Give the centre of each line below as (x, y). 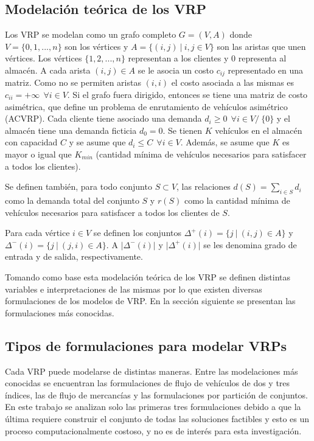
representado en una (266, 70)
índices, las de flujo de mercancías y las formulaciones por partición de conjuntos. (157, 394)
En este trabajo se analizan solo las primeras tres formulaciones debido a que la (153, 407)
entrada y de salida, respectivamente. (74, 256)
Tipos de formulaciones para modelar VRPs (146, 345)
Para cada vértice (37, 233)
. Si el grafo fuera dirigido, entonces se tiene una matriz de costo (187, 95)
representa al (262, 58)
